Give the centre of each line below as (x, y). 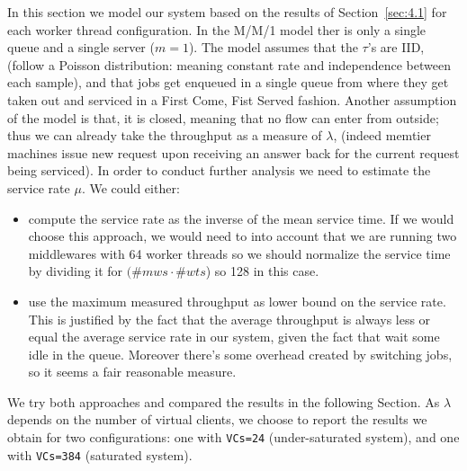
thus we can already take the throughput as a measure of (165, 135)
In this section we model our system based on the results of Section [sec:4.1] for (227, 12)
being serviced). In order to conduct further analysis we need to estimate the (219, 170)
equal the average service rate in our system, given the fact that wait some (234, 337)
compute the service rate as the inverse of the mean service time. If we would (241, 218)
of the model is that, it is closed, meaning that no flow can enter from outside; (223, 117)
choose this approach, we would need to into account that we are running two (242, 236)
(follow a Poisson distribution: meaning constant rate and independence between (229, 64)
